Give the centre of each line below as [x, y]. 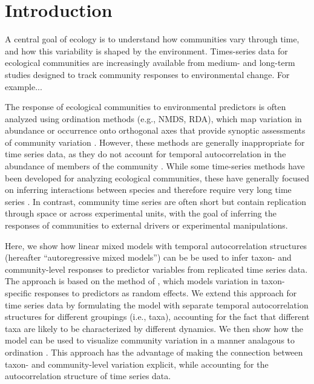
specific [18, 293]
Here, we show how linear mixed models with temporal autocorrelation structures [156, 245]
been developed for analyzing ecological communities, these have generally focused [157, 177]
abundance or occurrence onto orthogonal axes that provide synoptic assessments [155, 130]
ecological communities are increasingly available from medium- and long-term [150, 63]
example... [24, 86]
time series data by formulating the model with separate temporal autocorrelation [157, 304]
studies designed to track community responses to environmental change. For [147, 74]
